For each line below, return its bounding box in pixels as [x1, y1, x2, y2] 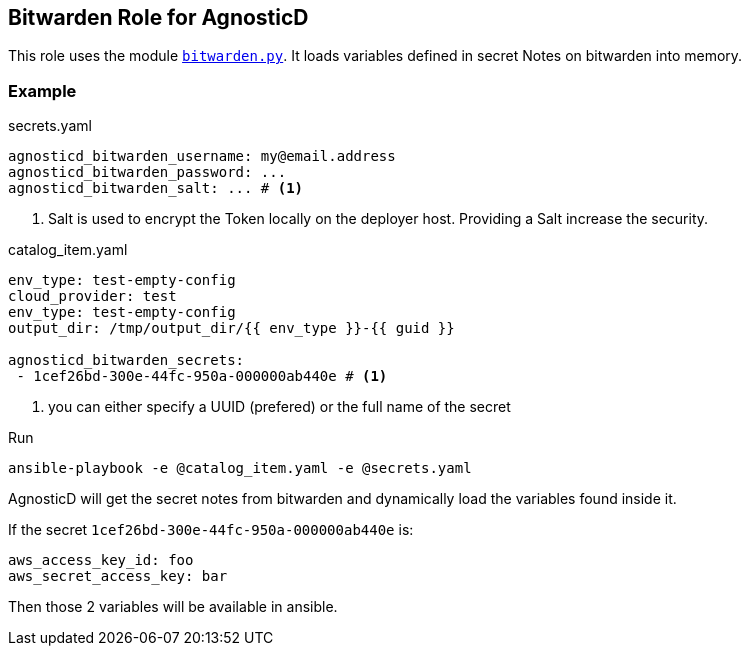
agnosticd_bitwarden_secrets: [8, 352, 245, 369]
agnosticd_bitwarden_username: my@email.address [8, 148, 396, 165]
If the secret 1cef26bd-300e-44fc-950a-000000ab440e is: [8, 521, 414, 539]
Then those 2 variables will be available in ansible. [8, 598, 338, 616]
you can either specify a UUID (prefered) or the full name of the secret [48, 398, 511, 416]
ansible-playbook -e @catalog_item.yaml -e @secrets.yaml [8, 460, 472, 477]
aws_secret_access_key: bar [8, 568, 228, 585]
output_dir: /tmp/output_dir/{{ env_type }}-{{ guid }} [8, 320, 455, 337]
